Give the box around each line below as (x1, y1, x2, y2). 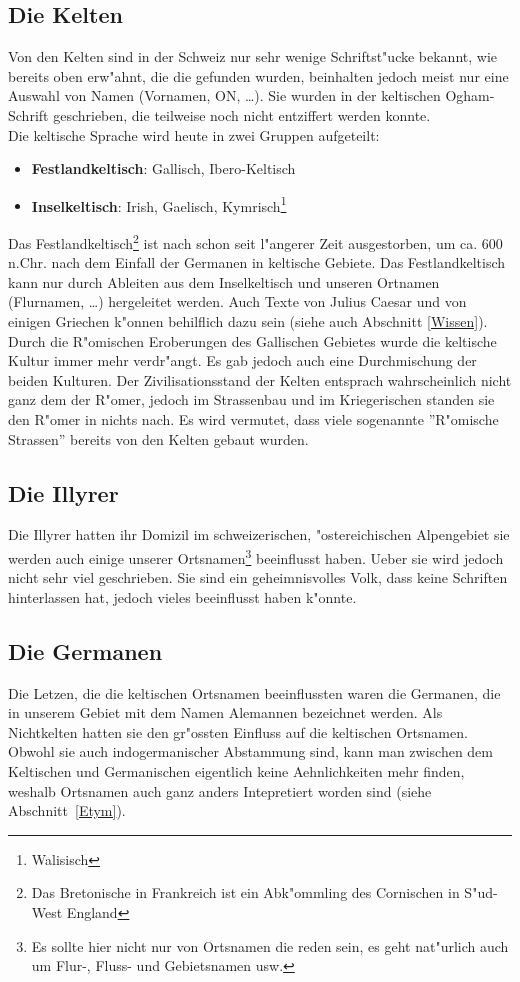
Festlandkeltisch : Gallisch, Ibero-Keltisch (31, 158, 296, 179)
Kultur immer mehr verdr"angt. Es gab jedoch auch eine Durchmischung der (8, 350, 477, 371)
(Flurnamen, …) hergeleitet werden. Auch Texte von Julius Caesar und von (8, 291, 467, 312)
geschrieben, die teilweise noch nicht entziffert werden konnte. (53, 104, 431, 125)
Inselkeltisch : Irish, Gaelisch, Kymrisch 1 (31, 192, 287, 216)
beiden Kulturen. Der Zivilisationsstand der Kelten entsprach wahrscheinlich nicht (8, 369, 512, 390)
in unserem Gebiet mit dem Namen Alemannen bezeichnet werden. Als (8, 702, 443, 723)
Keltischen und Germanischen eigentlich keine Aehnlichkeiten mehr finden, (8, 761, 465, 782)
